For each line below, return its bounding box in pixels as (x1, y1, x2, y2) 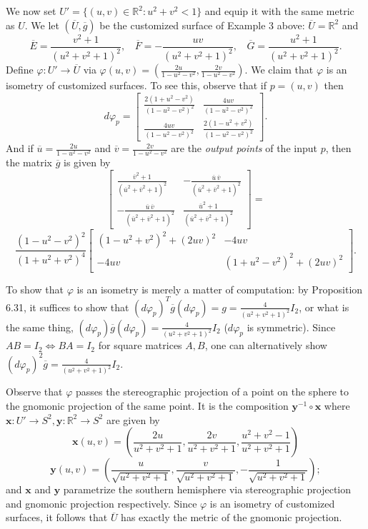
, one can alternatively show (204, 338, 327, 353)
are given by (106, 412, 160, 427)
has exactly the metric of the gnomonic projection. (121, 510, 342, 525)
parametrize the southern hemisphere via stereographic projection (63, 482, 352, 497)
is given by (64, 155, 111, 170)
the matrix (6, 155, 52, 170)
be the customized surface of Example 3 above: (99, 17, 305, 32)
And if (6, 141, 34, 156)
